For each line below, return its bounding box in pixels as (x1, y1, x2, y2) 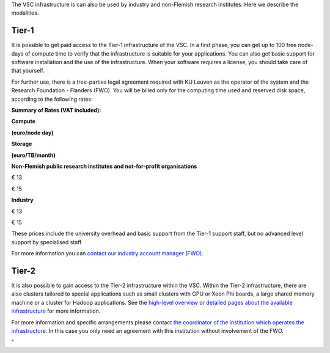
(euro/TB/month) (11, 151, 56, 159)
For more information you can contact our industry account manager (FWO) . (11, 250, 204, 257)
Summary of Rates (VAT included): (11, 107, 101, 114)
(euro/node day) (11, 129, 54, 136)
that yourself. (11, 67, 45, 75)
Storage (11, 140, 32, 148)
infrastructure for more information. (11, 307, 101, 315)
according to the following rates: (11, 95, 93, 103)
